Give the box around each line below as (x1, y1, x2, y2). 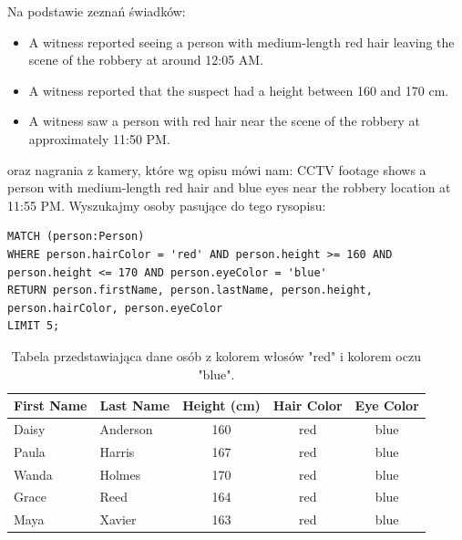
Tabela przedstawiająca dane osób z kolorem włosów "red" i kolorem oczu (11, 346, 421, 365)
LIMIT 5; (7, 319, 60, 333)
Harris (99, 441, 135, 461)
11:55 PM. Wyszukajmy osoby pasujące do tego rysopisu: (7, 195, 326, 214)
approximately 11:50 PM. (28, 129, 170, 148)
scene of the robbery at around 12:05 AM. (28, 50, 264, 69)
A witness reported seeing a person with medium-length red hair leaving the (28, 32, 455, 51)
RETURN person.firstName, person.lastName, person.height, (7, 284, 373, 297)
